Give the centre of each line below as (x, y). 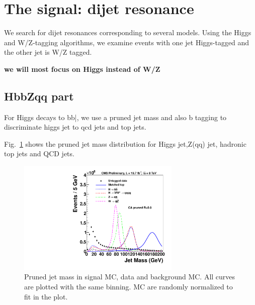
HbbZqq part (39, 96)
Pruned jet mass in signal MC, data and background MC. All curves (130, 277)
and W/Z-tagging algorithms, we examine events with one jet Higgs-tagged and (127, 42)
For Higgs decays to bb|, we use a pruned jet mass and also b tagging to (115, 117)
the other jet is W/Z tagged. (48, 52)
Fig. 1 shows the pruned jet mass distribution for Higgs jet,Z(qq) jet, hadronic (125, 143)
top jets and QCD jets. (39, 154)
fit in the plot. (46, 296)
